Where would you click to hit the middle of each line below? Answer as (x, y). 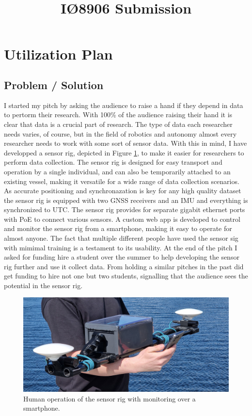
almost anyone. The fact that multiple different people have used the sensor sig (121, 238)
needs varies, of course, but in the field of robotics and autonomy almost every (120, 133)
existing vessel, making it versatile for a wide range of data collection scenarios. (122, 181)
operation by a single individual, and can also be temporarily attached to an (117, 171)
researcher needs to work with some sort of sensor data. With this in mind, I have (126, 143)
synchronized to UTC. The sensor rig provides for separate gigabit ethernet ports (125, 209)
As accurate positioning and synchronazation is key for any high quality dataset (123, 191)
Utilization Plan (58, 54)
